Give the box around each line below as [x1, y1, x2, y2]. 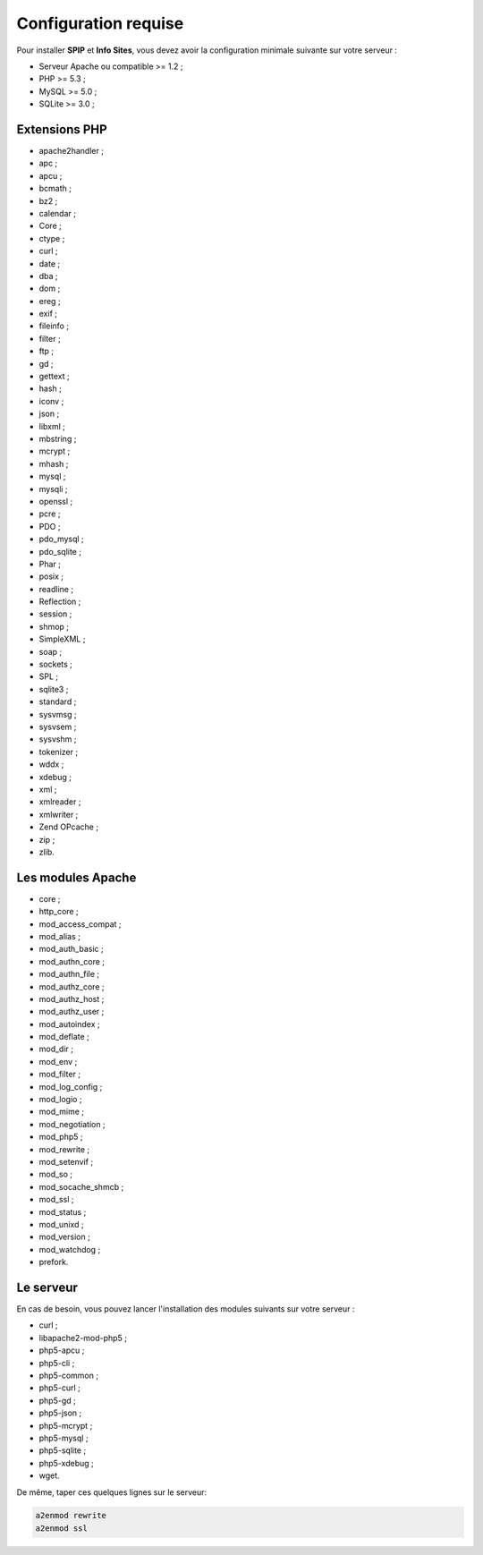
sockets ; [38, 659, 73, 670]
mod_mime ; [38, 1106, 85, 1117]
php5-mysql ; [38, 1432, 89, 1443]
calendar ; [38, 208, 76, 218]
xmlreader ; [38, 796, 81, 807]
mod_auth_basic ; [38, 944, 104, 955]
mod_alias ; [38, 930, 80, 941]
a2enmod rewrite [35, 1510, 107, 1521]
